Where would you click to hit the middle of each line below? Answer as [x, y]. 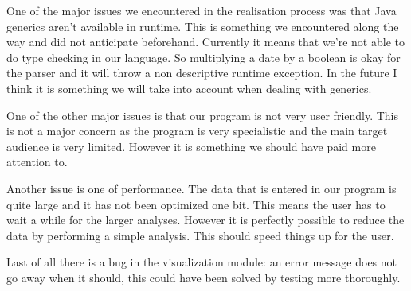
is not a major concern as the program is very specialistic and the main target [197, 131]
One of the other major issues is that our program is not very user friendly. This [203, 115]
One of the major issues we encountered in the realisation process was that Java [202, 10]
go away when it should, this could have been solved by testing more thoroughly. [204, 277]
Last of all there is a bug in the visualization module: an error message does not [202, 262]
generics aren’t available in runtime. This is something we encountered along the [203, 26]
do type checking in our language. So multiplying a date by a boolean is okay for [204, 57]
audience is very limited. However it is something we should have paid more [191, 146]
